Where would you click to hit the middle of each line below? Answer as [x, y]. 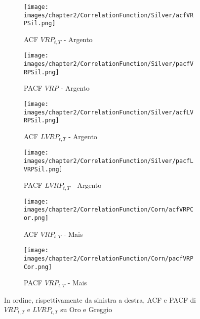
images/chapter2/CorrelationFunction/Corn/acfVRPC [109, 210]
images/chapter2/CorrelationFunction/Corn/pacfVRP [109, 258]
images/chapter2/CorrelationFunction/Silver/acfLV [109, 112]
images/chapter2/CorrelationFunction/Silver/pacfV [109, 64]
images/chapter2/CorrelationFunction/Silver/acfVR [109, 15]
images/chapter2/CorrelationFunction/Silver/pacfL [109, 161]
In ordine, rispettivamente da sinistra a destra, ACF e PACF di [100, 299]
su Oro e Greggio [86, 309]
